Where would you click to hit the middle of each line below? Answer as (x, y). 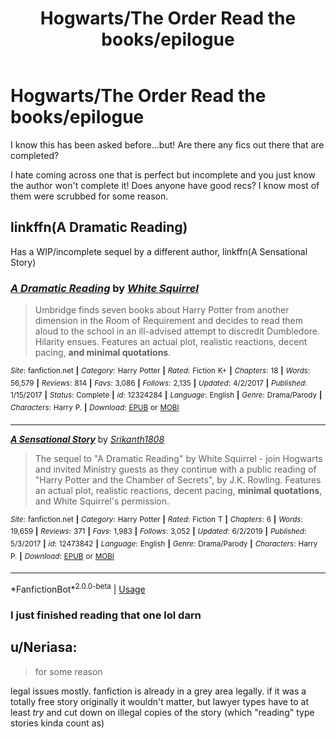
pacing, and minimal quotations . (103, 353)
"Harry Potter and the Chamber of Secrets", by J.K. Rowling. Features (178, 479)
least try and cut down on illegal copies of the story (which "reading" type (162, 712)
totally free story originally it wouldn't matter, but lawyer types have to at (160, 701)
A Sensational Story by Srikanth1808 (87, 439)
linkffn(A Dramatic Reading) (99, 227)
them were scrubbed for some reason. (89, 196)
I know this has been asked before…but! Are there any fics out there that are (167, 144)
